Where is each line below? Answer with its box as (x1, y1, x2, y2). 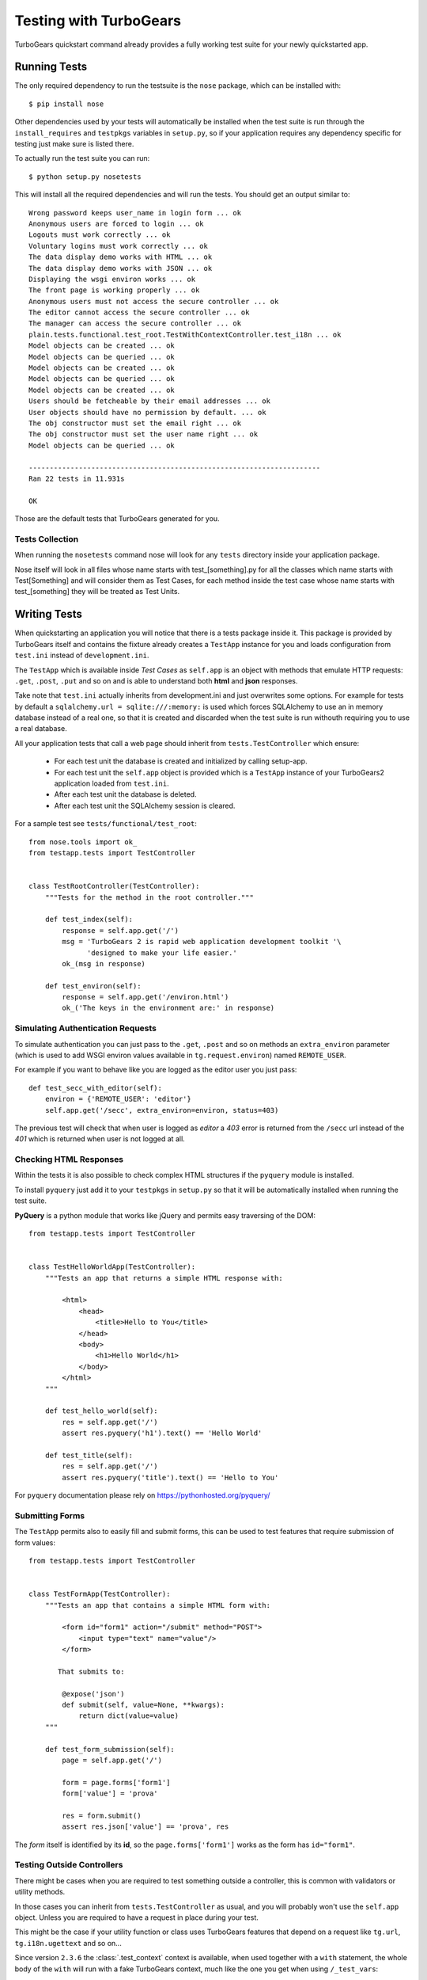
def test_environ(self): (44, 981, 142, 990)
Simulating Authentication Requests (14, 1022, 157, 1034)
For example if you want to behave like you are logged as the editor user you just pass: (14, 1065, 297, 1075)
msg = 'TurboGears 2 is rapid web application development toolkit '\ (62, 937, 342, 946)
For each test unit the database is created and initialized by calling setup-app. (54, 756, 308, 766)
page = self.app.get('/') (62, 1755, 162, 1765)
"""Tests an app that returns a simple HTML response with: (44, 1274, 284, 1282)
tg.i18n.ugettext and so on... (14, 1938, 122, 1948)
